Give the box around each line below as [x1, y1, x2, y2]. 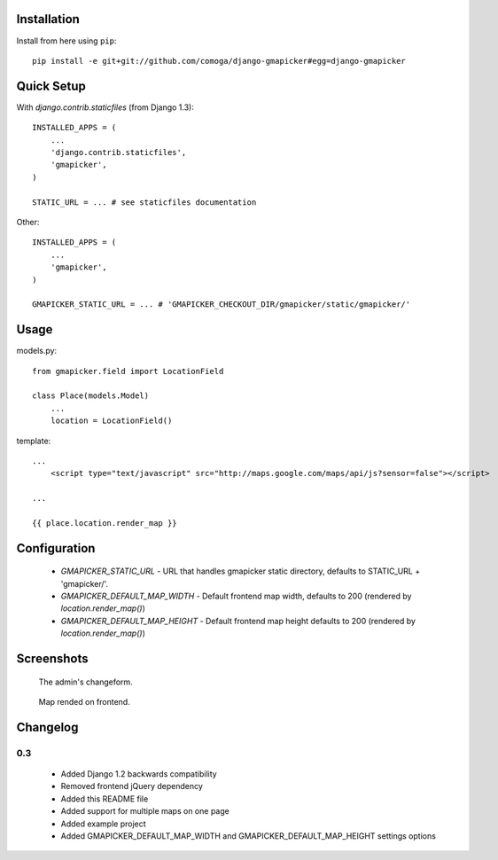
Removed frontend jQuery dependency [60, 781, 204, 792]
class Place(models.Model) [32, 391, 150, 401]
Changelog [16, 719, 79, 735]
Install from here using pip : [16, 35, 117, 46]
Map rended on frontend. [38, 697, 130, 708]
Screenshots [16, 652, 89, 667]
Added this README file [60, 794, 149, 804]
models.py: [16, 346, 58, 356]
